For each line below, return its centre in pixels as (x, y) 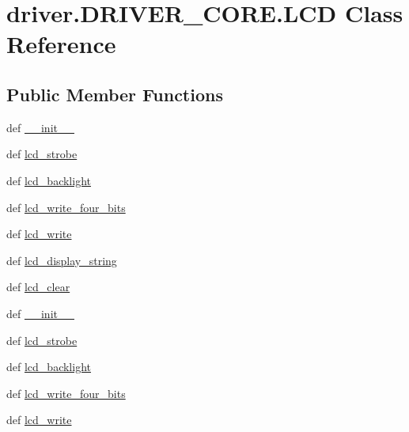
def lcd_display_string (62, 260)
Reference (61, 44)
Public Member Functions (115, 94)
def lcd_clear (38, 287)
